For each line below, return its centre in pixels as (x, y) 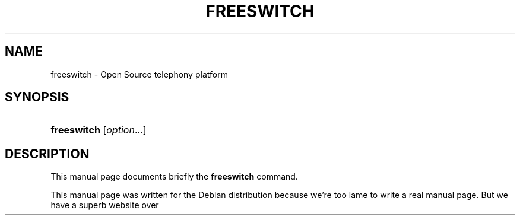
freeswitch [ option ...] (99, 130)
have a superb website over (105, 205)
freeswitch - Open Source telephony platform (139, 74)
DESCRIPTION (47, 154)
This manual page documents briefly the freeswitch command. (174, 177)
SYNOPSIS (37, 97)
